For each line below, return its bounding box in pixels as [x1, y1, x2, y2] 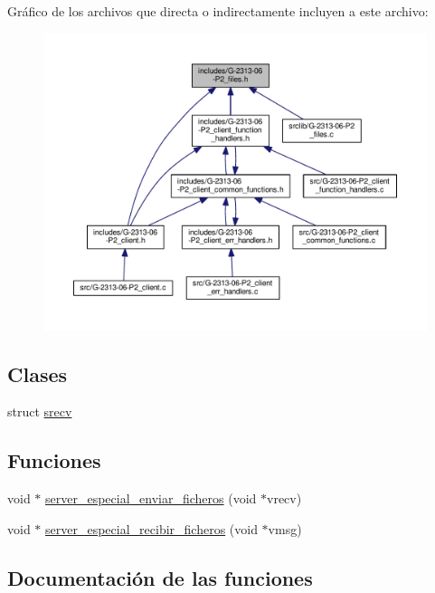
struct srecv [7, 402, 72, 421]
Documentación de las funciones [7, 563, 313, 591]
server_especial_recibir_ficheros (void [45, 519, 258, 538]
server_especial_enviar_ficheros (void [45, 489, 257, 508]
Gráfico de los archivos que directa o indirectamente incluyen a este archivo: [7, 2, 429, 20]
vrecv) [267, 489, 302, 508]
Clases [7, 359, 68, 387]
